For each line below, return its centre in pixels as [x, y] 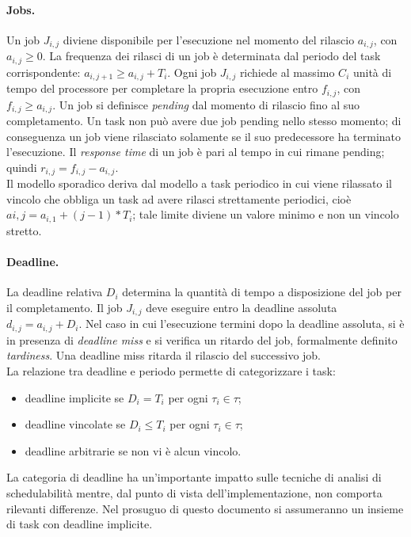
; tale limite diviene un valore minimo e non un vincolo [266, 214]
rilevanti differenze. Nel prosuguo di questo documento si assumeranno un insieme [205, 508]
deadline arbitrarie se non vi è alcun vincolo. [133, 450]
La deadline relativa [55, 292]
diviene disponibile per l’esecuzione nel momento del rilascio [209, 39]
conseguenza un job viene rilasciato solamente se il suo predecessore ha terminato [204, 136]
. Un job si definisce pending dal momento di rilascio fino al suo [206, 104]
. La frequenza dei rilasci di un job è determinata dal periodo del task [211, 56]
